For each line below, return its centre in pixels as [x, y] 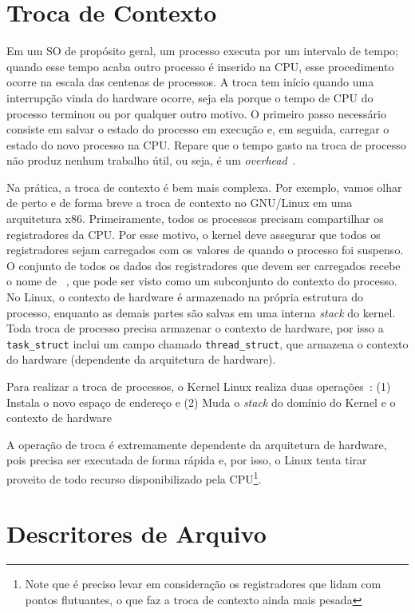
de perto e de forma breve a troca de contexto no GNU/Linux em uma [180, 203]
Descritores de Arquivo [136, 533]
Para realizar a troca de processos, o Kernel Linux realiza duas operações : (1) [199, 386]
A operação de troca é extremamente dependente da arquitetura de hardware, [197, 444]
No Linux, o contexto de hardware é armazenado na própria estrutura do [185, 297]
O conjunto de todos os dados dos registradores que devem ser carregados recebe [204, 265]
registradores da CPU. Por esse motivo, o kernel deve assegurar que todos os [194, 234]
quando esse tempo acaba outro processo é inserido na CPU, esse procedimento [200, 66]
